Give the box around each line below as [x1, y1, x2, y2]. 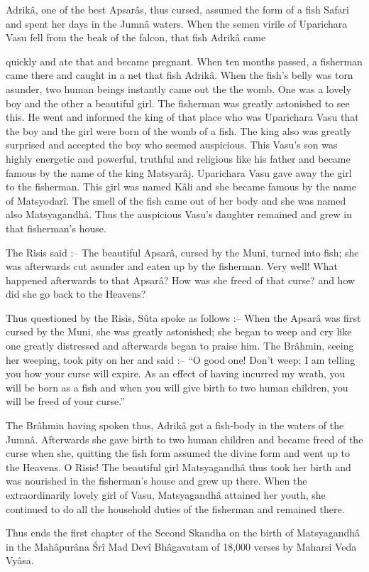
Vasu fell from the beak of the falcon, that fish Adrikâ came [6, 30, 266, 45]
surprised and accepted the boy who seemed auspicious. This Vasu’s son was [6, 137, 338, 152]
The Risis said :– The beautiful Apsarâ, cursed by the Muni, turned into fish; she [6, 244, 359, 259]
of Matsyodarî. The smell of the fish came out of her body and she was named [6, 193, 346, 207]
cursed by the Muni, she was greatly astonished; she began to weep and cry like [6, 324, 352, 339]
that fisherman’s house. [6, 220, 106, 235]
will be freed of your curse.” [6, 394, 125, 409]
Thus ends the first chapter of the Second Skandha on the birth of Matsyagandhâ [6, 525, 360, 540]
